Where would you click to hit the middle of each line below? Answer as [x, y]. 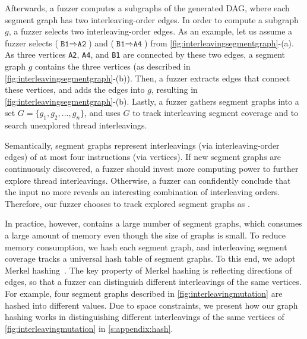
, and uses [102, 113]
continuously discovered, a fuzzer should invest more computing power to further [152, 168]
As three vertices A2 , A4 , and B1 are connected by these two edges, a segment [145, 54]
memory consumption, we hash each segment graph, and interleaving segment [146, 247]
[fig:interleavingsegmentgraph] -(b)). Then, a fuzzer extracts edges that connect [148, 78]
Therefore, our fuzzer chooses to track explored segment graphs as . [127, 203]
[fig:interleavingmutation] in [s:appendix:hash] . [89, 328]
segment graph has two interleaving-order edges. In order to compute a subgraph [152, 19]
